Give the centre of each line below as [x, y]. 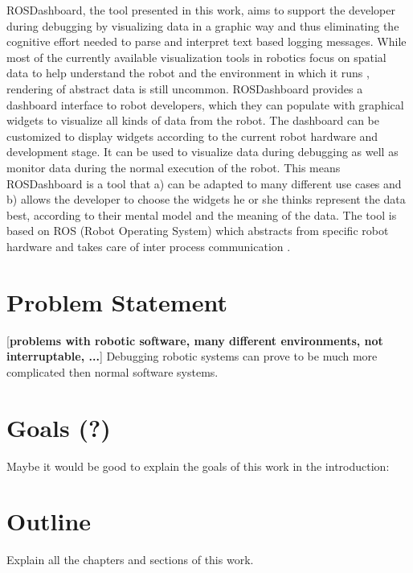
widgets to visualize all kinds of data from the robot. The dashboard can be [193, 120]
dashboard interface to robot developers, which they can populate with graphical [205, 104]
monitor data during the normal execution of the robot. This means [174, 167]
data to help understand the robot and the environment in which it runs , [188, 73]
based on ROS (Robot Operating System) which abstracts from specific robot [198, 231]
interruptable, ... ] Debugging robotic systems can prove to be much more [192, 356]
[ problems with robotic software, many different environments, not [195, 340]
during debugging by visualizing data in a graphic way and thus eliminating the [203, 25]
